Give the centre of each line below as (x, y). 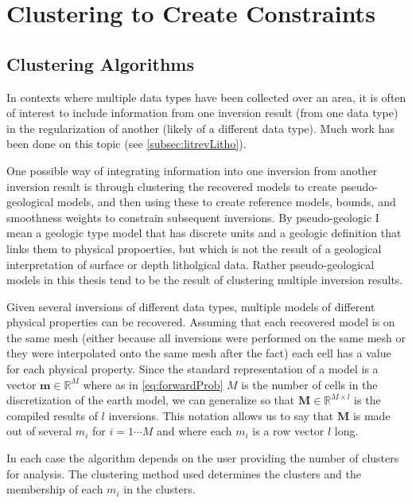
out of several (39, 431)
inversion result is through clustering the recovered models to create (172, 186)
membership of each (55, 489)
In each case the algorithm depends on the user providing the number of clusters (203, 458)
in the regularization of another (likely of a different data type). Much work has (200, 128)
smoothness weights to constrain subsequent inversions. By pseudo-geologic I (193, 217)
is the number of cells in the (309, 384)
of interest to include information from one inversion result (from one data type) (202, 113)
